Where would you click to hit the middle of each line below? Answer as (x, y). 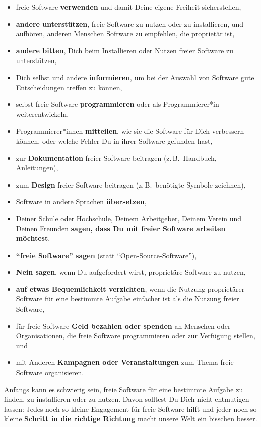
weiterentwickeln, (42, 114)
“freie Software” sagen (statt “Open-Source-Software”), (106, 255)
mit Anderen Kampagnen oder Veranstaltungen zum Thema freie (125, 362)
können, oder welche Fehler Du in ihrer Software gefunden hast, (114, 140)
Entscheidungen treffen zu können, (69, 87)
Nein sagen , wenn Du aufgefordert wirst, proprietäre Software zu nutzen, (131, 272)
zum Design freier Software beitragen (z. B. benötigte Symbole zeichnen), (131, 184)
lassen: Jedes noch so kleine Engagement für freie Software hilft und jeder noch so (130, 409)
